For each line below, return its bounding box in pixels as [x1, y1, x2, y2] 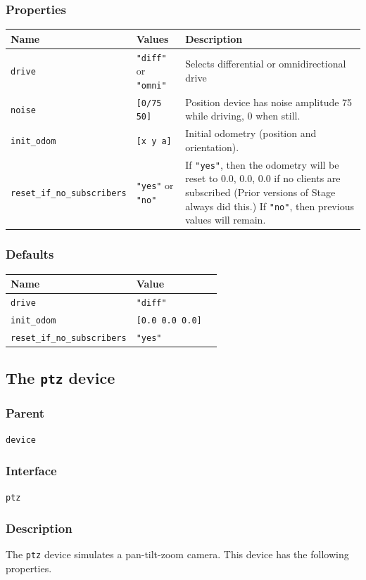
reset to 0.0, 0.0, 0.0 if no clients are [185, 171, 341, 186]
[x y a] [136, 136, 172, 147]
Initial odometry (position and [185, 126, 317, 141]
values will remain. [185, 212, 266, 227]
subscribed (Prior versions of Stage [185, 184, 336, 199]
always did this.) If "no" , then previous [185, 198, 354, 213]
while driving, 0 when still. [185, 108, 301, 123]
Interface [6, 462, 57, 479]
